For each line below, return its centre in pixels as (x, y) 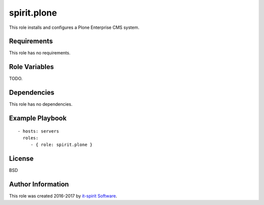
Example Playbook (38, 118)
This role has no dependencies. (41, 104)
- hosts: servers (38, 131)
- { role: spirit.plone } (62, 145)
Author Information (39, 184)
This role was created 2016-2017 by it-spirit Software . (63, 196)
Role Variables (31, 67)
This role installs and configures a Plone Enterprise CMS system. (74, 27)
